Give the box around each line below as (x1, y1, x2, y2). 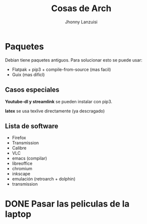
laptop (5, 208, 31, 220)
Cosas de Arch (51, 3, 112, 14)
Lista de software (5, 122, 59, 130)
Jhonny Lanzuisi (65, 19, 98, 25)
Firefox (12, 135, 27, 141)
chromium (12, 166, 32, 172)
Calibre (12, 145, 27, 151)
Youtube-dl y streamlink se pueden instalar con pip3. (5, 98, 113, 104)
